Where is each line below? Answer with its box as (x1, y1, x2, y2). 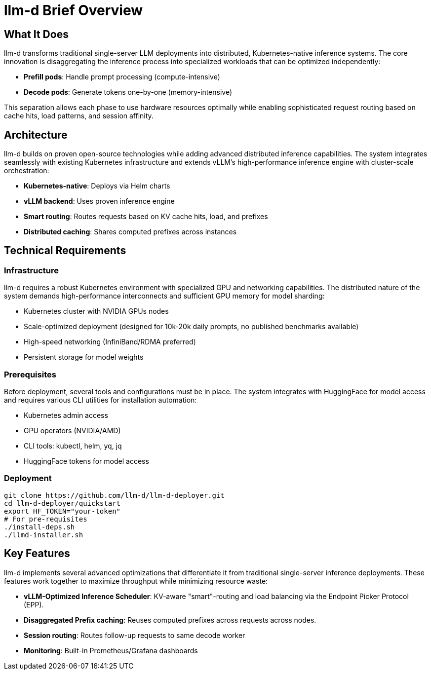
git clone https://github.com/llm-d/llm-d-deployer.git (4, 491, 225, 499)
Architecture (4, 128, 68, 141)
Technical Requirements (4, 244, 126, 257)
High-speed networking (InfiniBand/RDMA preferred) (24, 337, 196, 346)
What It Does (4, 28, 69, 40)
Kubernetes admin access (24, 411, 108, 419)
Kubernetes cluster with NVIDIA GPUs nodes (24, 307, 169, 316)
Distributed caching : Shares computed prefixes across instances (24, 227, 237, 236)
